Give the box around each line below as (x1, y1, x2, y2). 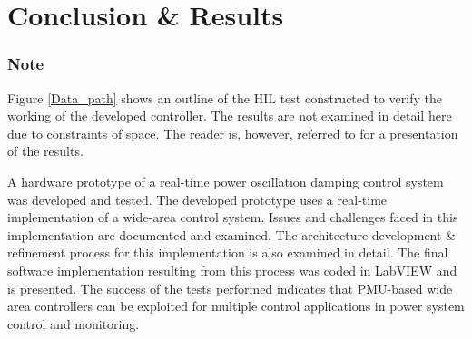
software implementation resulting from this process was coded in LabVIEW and (7, 260, 457, 279)
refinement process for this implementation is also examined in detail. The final (7, 243, 448, 262)
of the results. (7, 141, 84, 160)
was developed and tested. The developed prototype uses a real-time (7, 189, 388, 208)
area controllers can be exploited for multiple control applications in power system (7, 296, 465, 315)
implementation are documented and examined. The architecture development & (7, 225, 456, 244)
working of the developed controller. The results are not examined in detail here (7, 106, 452, 125)
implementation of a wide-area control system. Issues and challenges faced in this (7, 208, 458, 227)
